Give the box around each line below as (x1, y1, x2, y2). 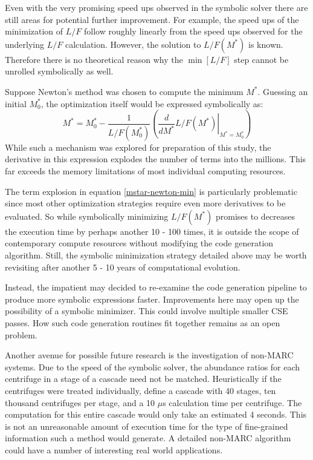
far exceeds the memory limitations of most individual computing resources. (5, 165, 286, 177)
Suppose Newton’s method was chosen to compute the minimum (5, 85, 244, 97)
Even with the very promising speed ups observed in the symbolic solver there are (5, 1, 308, 13)
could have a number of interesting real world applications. (5, 443, 223, 456)
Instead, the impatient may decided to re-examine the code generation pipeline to (5, 281, 307, 294)
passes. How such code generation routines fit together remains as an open (5, 316, 280, 329)
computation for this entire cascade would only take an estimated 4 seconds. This (5, 408, 307, 421)
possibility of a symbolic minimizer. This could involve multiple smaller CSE (5, 304, 288, 317)
